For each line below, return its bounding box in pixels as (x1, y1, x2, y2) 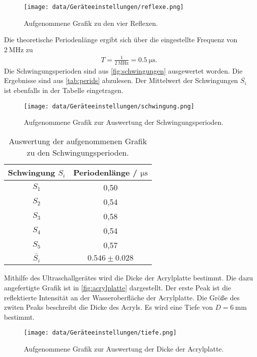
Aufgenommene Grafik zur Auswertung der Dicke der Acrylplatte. (24, 343, 224, 354)
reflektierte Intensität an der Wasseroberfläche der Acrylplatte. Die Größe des (4, 292, 240, 302)
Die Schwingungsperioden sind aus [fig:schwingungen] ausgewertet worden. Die (4, 65, 243, 76)
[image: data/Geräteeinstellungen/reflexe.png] (24, 3, 184, 10)
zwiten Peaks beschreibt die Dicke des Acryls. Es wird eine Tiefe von (4, 302, 213, 312)
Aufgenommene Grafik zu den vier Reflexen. (24, 17, 158, 28)
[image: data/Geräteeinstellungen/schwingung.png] (24, 102, 194, 110)
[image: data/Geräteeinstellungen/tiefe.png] (24, 329, 177, 337)
